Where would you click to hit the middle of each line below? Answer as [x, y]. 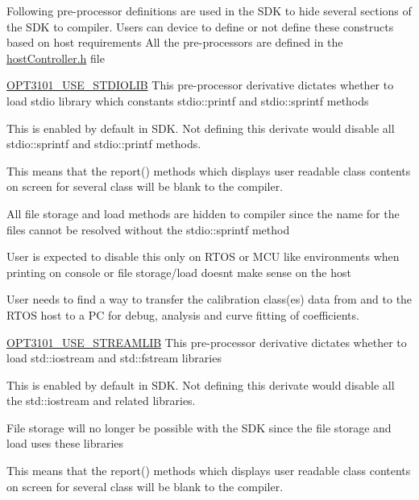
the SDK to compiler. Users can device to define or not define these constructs [200, 26]
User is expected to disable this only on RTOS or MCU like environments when [203, 256]
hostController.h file [56, 58]
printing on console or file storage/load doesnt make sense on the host [179, 272]
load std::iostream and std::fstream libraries [114, 358]
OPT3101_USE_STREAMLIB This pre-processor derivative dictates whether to [207, 342]
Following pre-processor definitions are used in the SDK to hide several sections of [209, 10]
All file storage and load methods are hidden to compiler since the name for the [203, 213]
